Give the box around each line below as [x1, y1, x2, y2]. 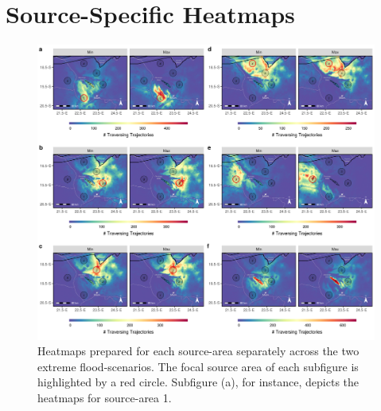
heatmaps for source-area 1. [37, 389, 172, 406]
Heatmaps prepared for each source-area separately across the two [37, 342, 360, 359]
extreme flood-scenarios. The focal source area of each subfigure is [37, 358, 359, 374]
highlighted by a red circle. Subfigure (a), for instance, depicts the [37, 374, 360, 390]
